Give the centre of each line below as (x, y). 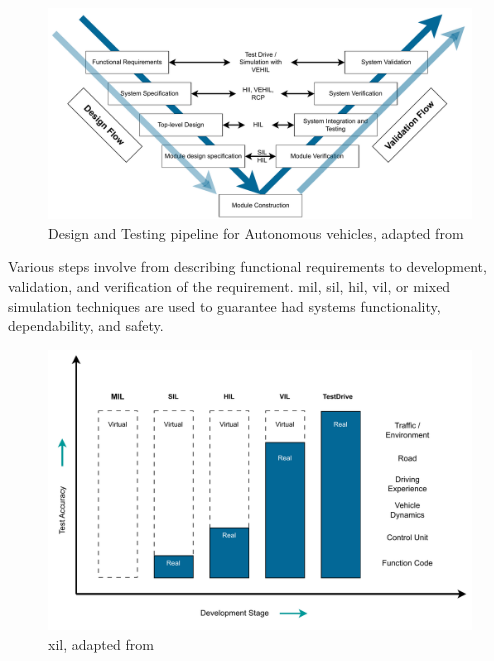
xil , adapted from (101, 644)
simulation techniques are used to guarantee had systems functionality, (224, 305)
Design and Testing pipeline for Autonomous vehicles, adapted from (256, 232)
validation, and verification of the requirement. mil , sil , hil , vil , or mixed (229, 285)
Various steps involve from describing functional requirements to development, (247, 266)
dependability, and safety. (86, 325)
